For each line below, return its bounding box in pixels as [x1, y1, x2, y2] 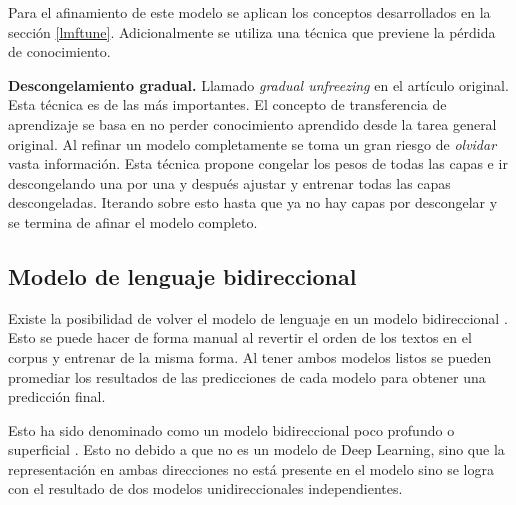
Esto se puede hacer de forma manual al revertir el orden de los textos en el [8, 327, 472, 348]
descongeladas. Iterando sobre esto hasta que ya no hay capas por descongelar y [8, 192, 498, 213]
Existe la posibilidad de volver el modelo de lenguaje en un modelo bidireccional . [8, 307, 508, 328]
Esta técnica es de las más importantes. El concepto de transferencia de [8, 94, 447, 115]
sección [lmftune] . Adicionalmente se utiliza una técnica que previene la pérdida [8, 21, 496, 42]
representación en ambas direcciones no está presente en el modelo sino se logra [8, 458, 494, 479]
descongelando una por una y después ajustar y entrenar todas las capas [8, 172, 451, 193]
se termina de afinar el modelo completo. [8, 211, 258, 232]
